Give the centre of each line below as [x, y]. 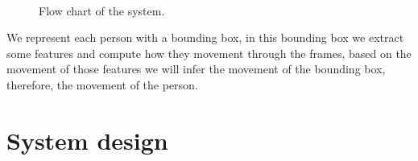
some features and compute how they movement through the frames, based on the [209, 53]
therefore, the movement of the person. [102, 84]
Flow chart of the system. [102, 10]
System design [87, 140]
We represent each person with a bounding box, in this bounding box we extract [205, 37]
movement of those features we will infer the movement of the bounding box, [196, 69]
